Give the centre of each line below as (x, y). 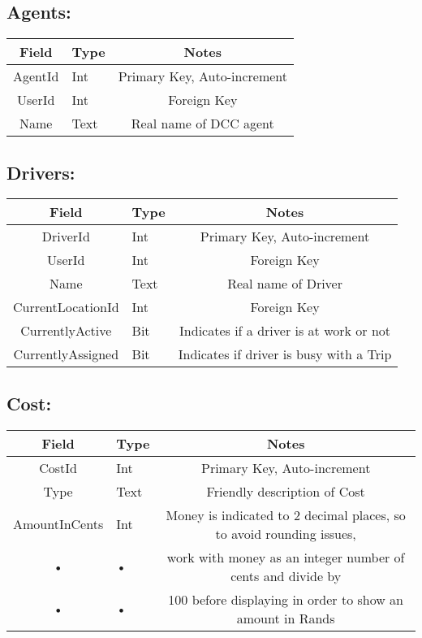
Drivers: (41, 172)
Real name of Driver (285, 284)
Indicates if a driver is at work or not (285, 331)
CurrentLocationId (66, 307)
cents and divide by (286, 575)
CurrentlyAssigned (66, 354)
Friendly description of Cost (286, 491)
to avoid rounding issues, (286, 533)
